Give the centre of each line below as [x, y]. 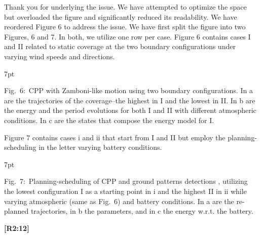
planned [16, 211]
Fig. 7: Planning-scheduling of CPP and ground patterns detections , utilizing [126, 181]
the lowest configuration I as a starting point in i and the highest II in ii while [125, 191]
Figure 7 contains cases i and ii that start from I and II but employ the [115, 137]
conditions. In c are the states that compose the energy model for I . [109, 120]
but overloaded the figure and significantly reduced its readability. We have [121, 16]
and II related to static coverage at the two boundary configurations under [120, 46]
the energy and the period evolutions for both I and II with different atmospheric [130, 110]
